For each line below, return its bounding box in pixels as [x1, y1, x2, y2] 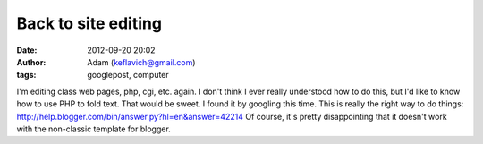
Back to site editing [16, 13, 163, 33]
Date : [16, 45, 38, 55]
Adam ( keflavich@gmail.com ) [87, 56, 196, 67]
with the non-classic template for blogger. [16, 123, 172, 134]
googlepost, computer [87, 70, 169, 80]
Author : [16, 56, 47, 67]
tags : [16, 70, 37, 80]
